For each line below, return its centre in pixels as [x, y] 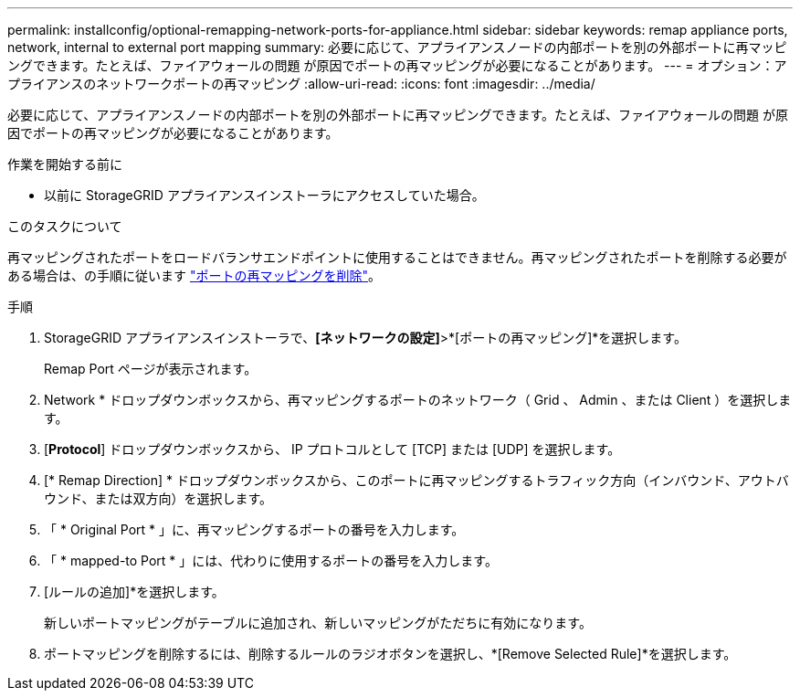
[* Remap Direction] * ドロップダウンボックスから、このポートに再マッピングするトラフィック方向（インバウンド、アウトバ [416, 480]
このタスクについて [65, 226]
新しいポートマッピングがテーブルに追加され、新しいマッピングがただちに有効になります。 [318, 623]
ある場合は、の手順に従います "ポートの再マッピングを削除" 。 [194, 275]
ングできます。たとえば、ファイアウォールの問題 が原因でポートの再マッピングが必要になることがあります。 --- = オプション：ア [397, 65]
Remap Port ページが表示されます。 [151, 369]
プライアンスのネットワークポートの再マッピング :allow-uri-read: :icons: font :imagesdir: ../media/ [301, 84]
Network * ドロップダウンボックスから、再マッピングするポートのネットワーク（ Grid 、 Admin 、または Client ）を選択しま [418, 400]
